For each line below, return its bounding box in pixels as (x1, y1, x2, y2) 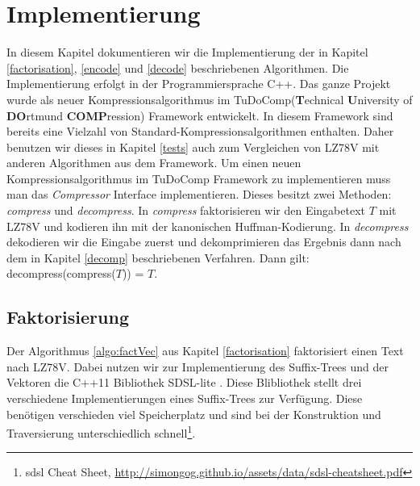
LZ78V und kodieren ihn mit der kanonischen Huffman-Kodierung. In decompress (6, 217, 409, 234)
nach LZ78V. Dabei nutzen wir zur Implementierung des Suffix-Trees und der (6, 358, 389, 375)
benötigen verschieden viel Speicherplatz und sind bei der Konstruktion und (6, 405, 381, 422)
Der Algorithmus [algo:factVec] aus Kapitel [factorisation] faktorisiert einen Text (6, 342, 404, 359)
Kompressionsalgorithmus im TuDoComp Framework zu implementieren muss (6, 170, 391, 186)
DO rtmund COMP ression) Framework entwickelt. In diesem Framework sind (6, 107, 393, 124)
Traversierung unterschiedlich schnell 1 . (6, 422, 196, 441)
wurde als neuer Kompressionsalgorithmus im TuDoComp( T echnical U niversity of (6, 90, 413, 107)
